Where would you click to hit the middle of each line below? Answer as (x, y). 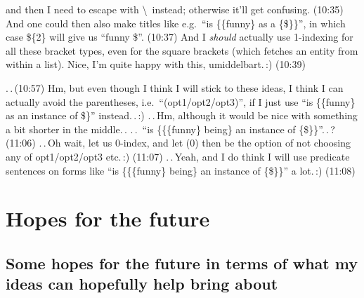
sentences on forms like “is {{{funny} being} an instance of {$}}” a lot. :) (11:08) (181, 170)
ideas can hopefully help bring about (142, 284)
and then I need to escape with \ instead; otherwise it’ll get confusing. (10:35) (175, 9)
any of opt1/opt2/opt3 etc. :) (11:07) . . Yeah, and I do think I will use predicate (178, 156)
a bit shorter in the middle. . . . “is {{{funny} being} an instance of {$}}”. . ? (170, 129)
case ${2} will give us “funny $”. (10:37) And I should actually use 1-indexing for (180, 37)
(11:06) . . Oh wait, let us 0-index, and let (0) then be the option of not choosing (178, 143)
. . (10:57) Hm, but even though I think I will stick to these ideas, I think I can (175, 87)
